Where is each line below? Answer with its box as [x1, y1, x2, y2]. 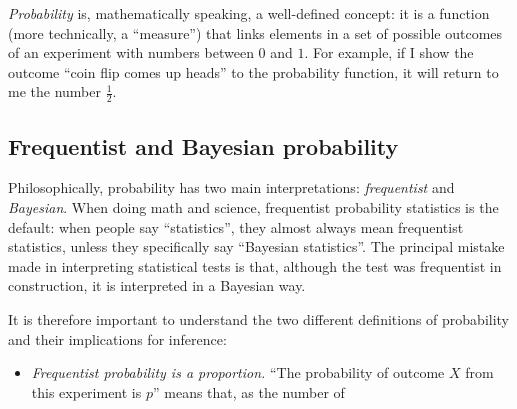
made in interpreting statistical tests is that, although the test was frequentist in [8, 255, 502, 276]
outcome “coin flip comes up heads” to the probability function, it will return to [8, 61, 499, 82]
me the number [8, 81, 101, 102]
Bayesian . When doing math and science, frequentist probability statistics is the [8, 197, 499, 217]
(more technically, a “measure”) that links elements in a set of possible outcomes [8, 22, 503, 43]
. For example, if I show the [304, 42, 474, 63]
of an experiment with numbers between [8, 42, 254, 63]
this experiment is [31, 381, 142, 402]
